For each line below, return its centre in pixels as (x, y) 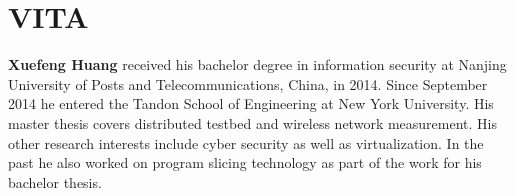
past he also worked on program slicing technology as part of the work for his (245, 162)
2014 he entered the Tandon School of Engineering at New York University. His (251, 103)
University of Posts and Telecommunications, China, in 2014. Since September (248, 83)
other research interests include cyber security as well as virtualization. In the (246, 142)
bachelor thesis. (55, 181)
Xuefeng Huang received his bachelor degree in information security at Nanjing (257, 64)
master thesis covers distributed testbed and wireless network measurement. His (252, 122)
